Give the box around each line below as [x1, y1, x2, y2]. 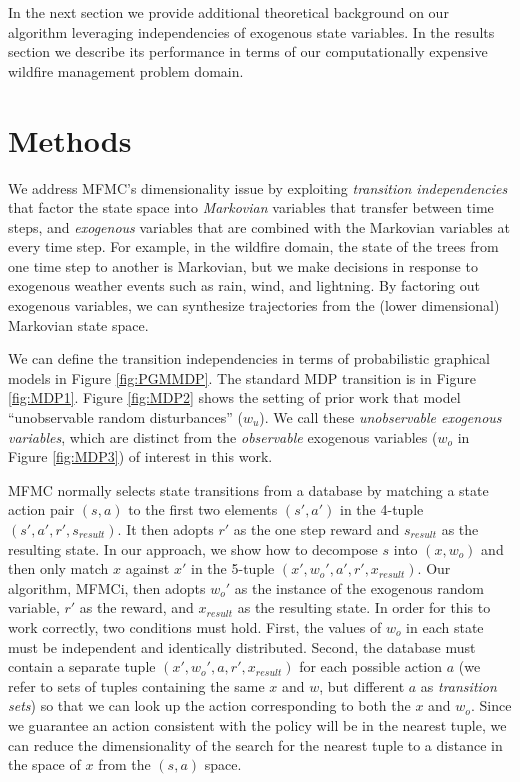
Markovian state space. [8, 314, 149, 335]
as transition [420, 675, 497, 696]
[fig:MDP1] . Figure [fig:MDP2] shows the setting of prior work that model [8, 387, 461, 408]
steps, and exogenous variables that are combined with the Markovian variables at [8, 216, 510, 237]
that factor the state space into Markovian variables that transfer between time [8, 197, 494, 218]
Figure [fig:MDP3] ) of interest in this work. [8, 446, 273, 467]
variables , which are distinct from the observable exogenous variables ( [8, 426, 438, 447]
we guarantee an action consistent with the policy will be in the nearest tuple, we [8, 714, 507, 735]
